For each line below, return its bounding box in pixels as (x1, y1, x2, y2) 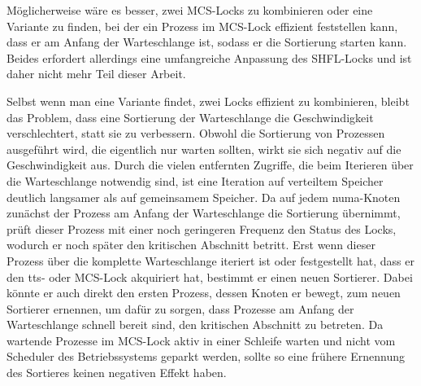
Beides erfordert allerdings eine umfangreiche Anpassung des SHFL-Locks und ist (7, 49, 412, 66)
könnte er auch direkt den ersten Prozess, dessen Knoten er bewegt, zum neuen (7, 284, 401, 301)
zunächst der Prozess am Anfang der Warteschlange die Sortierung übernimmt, (7, 204, 401, 222)
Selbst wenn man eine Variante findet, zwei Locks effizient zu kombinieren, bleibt (7, 92, 410, 109)
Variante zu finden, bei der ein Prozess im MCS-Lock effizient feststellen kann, (7, 17, 398, 34)
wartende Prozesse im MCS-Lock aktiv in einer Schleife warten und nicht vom (7, 331, 396, 349)
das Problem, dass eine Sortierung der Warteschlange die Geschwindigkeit (7, 108, 374, 125)
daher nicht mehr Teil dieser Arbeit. (7, 65, 186, 82)
